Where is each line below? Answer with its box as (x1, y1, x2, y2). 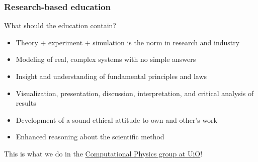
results (16, 98, 36, 108)
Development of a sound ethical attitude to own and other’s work (16, 114, 217, 125)
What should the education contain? (4, 20, 116, 31)
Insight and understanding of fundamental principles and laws (16, 71, 207, 81)
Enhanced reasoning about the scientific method (16, 131, 164, 142)
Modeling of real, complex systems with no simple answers (16, 54, 196, 64)
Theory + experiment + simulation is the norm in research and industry (16, 37, 240, 47)
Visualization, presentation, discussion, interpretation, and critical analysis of (16, 88, 254, 98)
